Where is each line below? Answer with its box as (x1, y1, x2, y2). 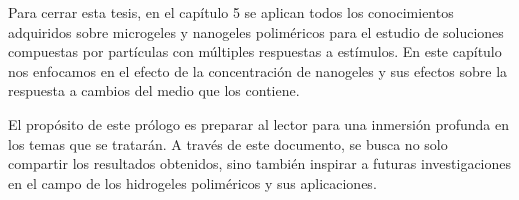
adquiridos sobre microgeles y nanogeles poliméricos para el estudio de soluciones (8, 21, 504, 42)
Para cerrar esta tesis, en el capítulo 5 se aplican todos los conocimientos (8, 2, 454, 22)
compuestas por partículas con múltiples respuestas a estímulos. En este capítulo (8, 41, 502, 62)
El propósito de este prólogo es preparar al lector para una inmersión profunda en (8, 113, 510, 134)
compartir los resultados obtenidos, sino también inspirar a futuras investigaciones (8, 153, 512, 174)
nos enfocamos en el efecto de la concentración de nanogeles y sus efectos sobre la (8, 60, 508, 81)
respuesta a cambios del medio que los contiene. (8, 80, 300, 101)
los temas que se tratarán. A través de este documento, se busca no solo (8, 133, 448, 154)
